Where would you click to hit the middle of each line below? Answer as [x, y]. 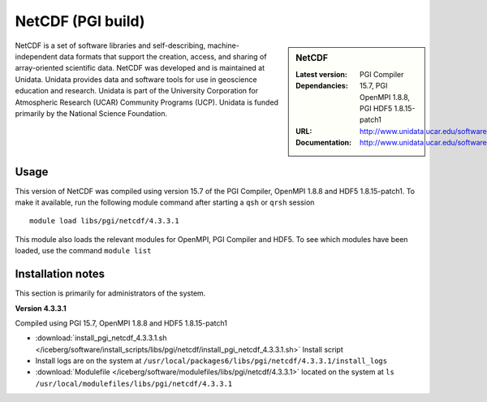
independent [36, 56]
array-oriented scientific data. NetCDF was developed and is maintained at [140, 68]
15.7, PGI [374, 86]
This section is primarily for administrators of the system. [110, 293]
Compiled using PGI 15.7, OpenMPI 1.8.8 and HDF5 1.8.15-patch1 [121, 323]
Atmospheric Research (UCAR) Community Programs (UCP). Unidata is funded [147, 102]
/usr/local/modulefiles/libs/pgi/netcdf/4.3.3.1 [134, 383]
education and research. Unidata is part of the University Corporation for [137, 91]
